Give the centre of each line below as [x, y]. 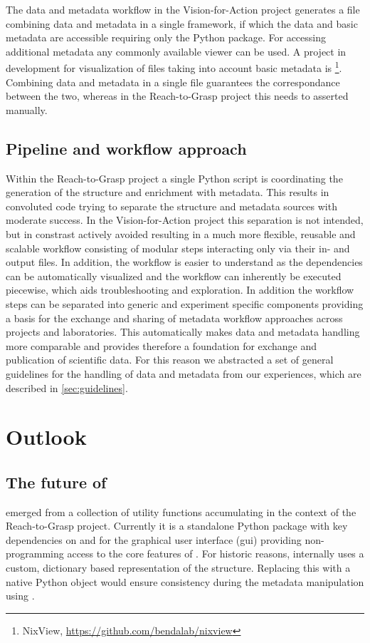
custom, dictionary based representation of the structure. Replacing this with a [178, 568]
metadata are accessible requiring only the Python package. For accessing [166, 37]
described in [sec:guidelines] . [67, 387]
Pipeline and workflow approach [126, 148]
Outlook [46, 437]
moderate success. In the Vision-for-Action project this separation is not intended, [185, 220]
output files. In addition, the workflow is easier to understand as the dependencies [184, 262]
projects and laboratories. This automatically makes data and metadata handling [183, 332]
